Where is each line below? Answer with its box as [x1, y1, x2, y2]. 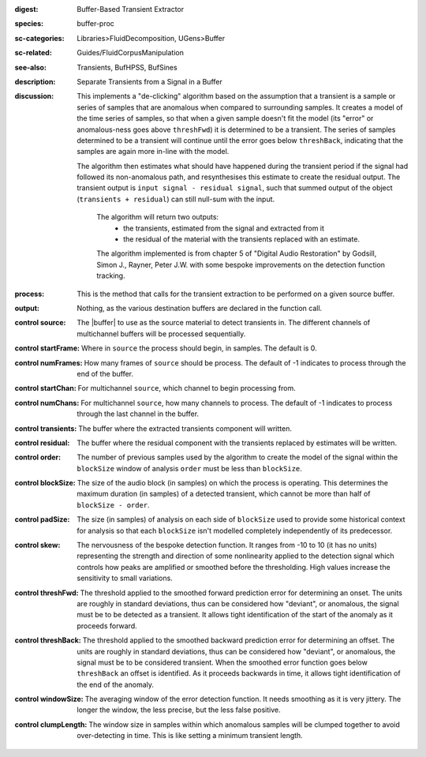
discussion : [14, 92, 54, 101]
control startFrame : [14, 343, 80, 353]
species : [14, 19, 43, 28]
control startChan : [14, 384, 77, 393]
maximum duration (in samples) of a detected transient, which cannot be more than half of [77, 489, 371, 499]
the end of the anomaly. [77, 680, 154, 689]
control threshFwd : [14, 588, 79, 598]
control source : [14, 318, 66, 328]
